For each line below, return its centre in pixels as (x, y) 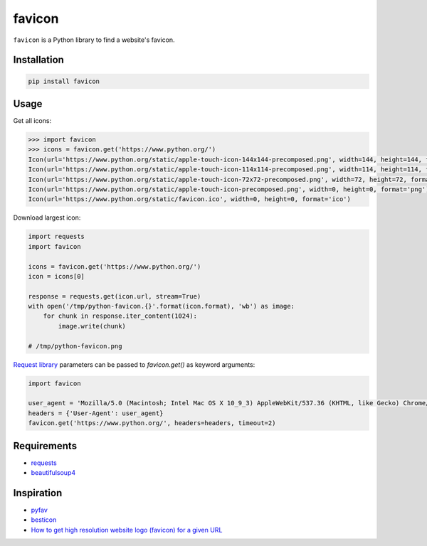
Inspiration (38, 493)
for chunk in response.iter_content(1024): (120, 316)
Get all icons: (32, 121)
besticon (44, 520)
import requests (57, 237)
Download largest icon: (47, 218)
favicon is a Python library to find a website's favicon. (94, 40)
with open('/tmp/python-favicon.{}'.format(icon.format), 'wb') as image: (162, 306)
